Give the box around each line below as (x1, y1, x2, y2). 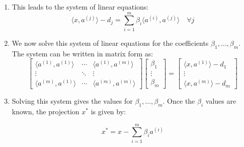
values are (205, 96, 236, 106)
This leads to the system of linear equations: (12, 2, 149, 12)
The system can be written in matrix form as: (12, 48, 153, 58)
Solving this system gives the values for (12, 96, 133, 106)
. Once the (162, 96, 195, 106)
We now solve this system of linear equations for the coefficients (12, 37, 209, 48)
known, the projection (12, 106, 79, 117)
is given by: (91, 106, 126, 117)
